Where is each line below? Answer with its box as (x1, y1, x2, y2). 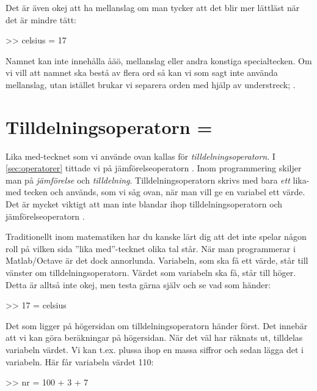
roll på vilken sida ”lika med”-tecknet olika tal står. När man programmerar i (5, 242, 296, 255)
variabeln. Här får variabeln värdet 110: (5, 355, 154, 368)
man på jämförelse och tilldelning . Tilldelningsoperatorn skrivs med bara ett (5, 173, 290, 186)
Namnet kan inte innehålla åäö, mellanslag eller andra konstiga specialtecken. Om (5, 54, 312, 67)
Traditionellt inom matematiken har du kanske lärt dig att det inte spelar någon (5, 230, 307, 243)
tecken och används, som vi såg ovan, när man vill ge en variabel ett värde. (24, 185, 305, 198)
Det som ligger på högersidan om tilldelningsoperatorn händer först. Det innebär (5, 319, 308, 332)
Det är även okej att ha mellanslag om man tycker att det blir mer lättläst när (5, 1, 300, 13)
